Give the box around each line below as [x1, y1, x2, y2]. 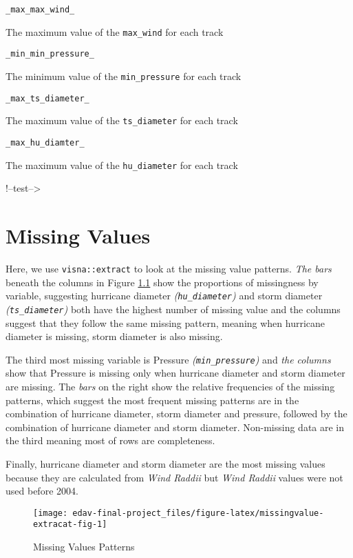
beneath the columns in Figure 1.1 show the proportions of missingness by [6, 275, 319, 289]
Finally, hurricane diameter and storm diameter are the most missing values [6, 456, 325, 470]
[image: [33, 508, 68, 518]
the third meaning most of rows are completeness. [6, 433, 215, 448]
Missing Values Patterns [33, 539, 135, 554]
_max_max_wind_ [6, 5, 75, 14]
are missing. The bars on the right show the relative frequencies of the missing [6, 379, 335, 393]
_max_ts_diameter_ [6, 93, 89, 103]
